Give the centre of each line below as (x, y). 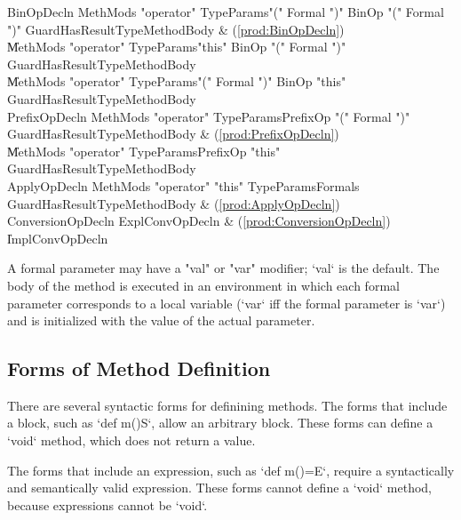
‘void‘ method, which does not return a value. (131, 440)
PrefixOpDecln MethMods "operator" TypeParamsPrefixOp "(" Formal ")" (209, 116)
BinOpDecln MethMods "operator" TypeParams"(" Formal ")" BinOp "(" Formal (226, 12)
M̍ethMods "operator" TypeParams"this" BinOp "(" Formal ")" (177, 47)
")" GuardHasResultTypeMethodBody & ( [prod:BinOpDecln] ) (176, 29)
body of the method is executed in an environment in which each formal (203, 285)
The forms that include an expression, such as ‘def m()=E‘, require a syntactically (231, 470)
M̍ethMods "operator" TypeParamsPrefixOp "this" (144, 151)
